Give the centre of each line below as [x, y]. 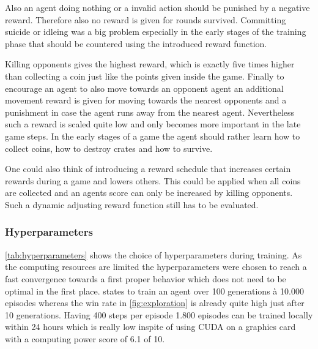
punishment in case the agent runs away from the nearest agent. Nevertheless [150, 112]
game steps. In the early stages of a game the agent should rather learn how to [153, 136]
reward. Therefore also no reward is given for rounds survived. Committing [146, 19]
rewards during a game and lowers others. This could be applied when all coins [153, 180]
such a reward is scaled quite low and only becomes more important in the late [153, 124]
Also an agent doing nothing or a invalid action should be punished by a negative [157, 7]
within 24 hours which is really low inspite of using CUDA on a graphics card [150, 327]
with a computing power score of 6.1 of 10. [85, 338]
